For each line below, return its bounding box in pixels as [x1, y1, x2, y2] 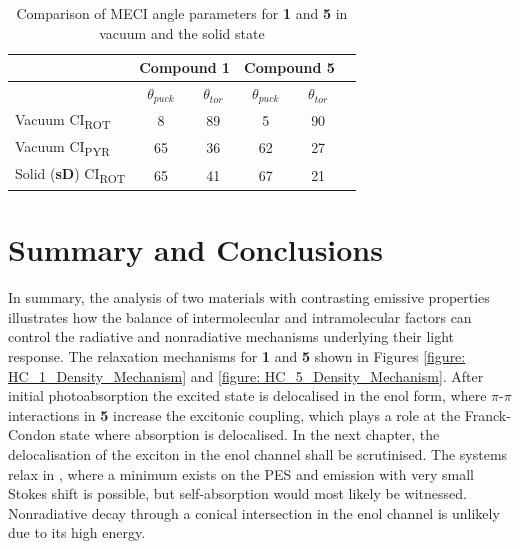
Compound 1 [139, 57, 231, 78]
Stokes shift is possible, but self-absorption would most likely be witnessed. [8, 483, 467, 504]
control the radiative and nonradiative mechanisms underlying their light [8, 326, 455, 347]
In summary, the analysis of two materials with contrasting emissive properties [8, 287, 490, 308]
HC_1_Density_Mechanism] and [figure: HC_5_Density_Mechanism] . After [8, 365, 484, 386]
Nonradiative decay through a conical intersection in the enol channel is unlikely [8, 502, 500, 523]
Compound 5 [244, 57, 335, 78]
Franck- [464, 404, 511, 425]
